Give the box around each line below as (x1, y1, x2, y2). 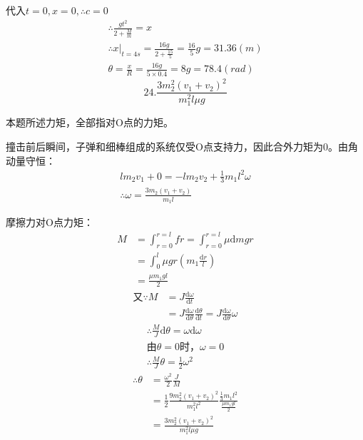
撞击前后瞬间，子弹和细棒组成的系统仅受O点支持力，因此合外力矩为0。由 (6, 138, 348, 153)
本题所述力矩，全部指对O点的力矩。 (6, 115, 173, 130)
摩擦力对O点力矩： (6, 215, 93, 230)
